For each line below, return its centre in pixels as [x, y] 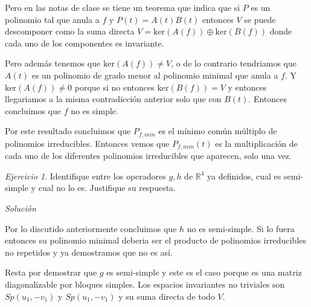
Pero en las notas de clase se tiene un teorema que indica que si [123, 7]
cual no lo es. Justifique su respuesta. [107, 188]
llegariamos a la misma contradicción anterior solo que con [113, 99]
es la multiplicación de [256, 143]
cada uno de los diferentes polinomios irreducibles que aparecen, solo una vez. [148, 156]
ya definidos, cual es [244, 176]
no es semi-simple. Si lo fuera [241, 228]
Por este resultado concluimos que [68, 131]
